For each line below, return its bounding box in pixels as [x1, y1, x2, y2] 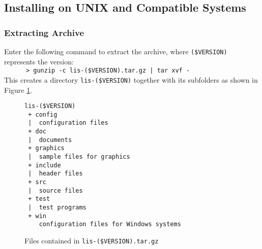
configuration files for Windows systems [39, 221, 181, 228]
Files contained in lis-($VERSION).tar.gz [24, 235, 159, 245]
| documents [28, 136, 72, 144]
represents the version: [4, 56, 74, 66]
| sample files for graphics [28, 153, 130, 161]
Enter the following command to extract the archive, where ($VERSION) [4, 46, 227, 56]
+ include [28, 161, 61, 169]
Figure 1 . [4, 84, 33, 95]
